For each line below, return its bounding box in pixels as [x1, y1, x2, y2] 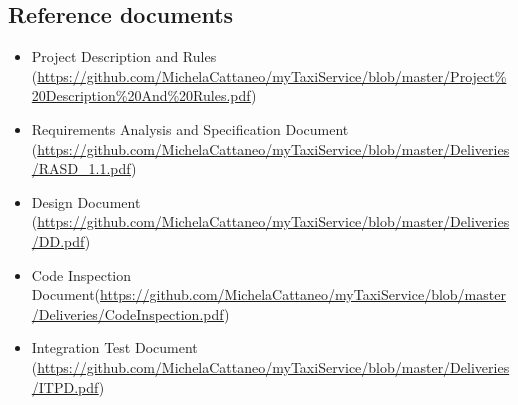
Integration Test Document [31, 337, 198, 358]
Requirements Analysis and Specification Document [31, 118, 349, 139]
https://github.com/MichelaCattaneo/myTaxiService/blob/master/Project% [37, 65, 507, 86]
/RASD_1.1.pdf [31, 158, 132, 179]
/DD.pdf [31, 230, 85, 251]
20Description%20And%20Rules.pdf [31, 85, 251, 106]
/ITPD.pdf [31, 376, 99, 397]
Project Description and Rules [31, 46, 217, 67]
